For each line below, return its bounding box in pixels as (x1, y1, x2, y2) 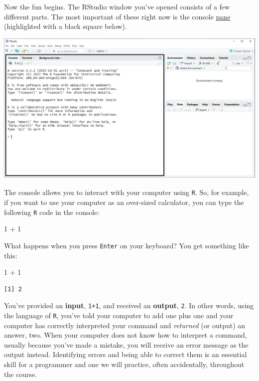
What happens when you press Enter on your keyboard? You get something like (4, 240, 249, 250)
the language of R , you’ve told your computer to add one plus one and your (4, 310, 234, 320)
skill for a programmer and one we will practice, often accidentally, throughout (4, 359, 245, 370)
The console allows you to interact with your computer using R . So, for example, (4, 187, 249, 197)
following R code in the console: (4, 206, 100, 217)
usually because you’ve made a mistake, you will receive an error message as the (4, 339, 249, 350)
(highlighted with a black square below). (4, 21, 127, 31)
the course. (4, 369, 37, 379)
